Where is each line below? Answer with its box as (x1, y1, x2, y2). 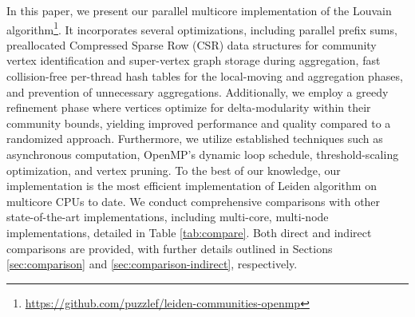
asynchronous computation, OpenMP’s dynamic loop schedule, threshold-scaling (6, 146, 399, 162)
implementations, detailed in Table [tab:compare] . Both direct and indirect (6, 224, 372, 240)
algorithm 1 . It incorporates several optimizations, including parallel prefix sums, (6, 18, 397, 38)
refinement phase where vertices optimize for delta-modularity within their (6, 99, 371, 116)
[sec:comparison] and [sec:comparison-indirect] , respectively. (6, 256, 298, 272)
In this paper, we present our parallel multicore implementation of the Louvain (6, 2, 392, 18)
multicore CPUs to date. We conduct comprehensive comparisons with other (6, 192, 381, 209)
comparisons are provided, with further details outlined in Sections (6, 240, 333, 256)
